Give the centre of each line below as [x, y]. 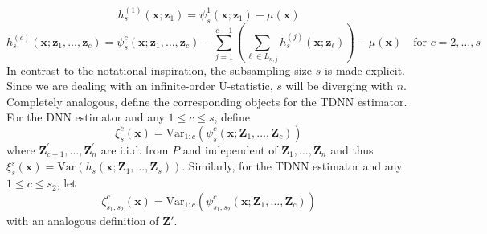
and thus [352, 149]
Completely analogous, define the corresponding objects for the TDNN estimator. [207, 101]
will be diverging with [339, 86]
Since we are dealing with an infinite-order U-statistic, [140, 86]
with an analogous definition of [83, 220]
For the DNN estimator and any [86, 117]
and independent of [230, 149]
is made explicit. [364, 70]
